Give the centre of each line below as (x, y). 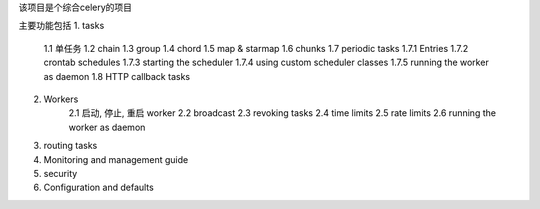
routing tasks (70, 146)
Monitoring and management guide (116, 159)
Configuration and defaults (98, 187)
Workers (61, 99)
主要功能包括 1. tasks (61, 26)
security (60, 173)
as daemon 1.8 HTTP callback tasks (116, 76)
